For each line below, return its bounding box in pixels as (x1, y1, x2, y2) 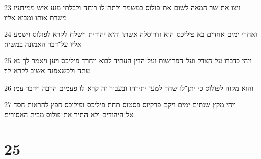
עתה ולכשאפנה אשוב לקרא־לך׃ (4, 65, 90, 75)
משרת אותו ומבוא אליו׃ (4, 12, 67, 22)
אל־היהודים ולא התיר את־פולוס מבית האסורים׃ (4, 109, 134, 119)
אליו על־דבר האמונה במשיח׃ (4, 38, 82, 49)
